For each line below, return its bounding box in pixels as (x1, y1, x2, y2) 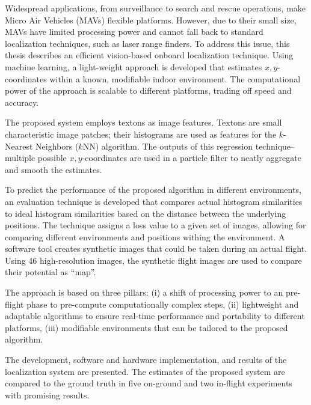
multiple (5, 151, 35, 164)
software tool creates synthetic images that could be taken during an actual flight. (5, 242, 307, 255)
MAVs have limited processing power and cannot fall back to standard (5, 25, 263, 38)
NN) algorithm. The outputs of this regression (82, 139, 253, 152)
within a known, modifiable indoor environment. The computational (49, 72, 301, 85)
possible (37, 151, 67, 164)
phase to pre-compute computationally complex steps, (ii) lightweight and (26, 297, 299, 310)
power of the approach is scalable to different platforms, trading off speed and (5, 84, 292, 97)
